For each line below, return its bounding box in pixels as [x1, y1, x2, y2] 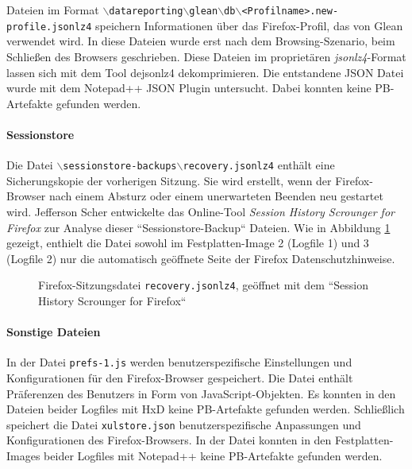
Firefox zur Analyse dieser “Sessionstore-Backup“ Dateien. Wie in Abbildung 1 [6, 219, 391, 235]
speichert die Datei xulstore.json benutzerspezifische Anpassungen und [6, 416, 361, 432]
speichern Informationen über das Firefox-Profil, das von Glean [95, 17, 403, 33]
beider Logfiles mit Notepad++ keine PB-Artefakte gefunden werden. [44, 448, 383, 464]
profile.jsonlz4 [6, 21, 92, 33]
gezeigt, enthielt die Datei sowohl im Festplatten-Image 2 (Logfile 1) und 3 [6, 234, 369, 251]
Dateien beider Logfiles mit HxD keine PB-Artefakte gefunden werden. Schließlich [6, 401, 405, 417]
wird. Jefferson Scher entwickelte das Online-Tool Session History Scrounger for [6, 203, 395, 219]
